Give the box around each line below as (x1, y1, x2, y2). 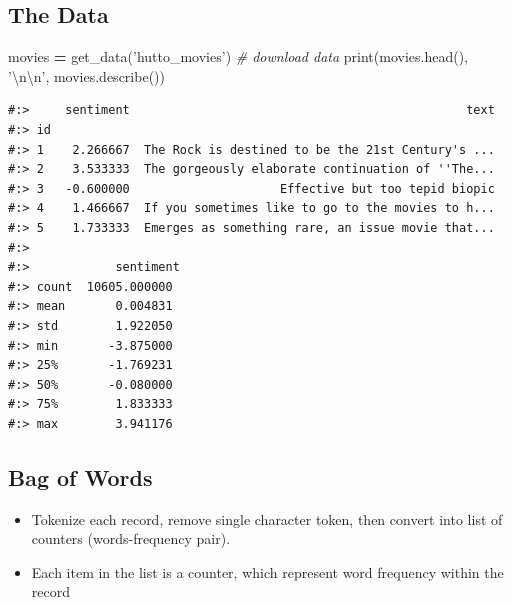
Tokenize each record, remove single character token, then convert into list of (31, 508, 503, 529)
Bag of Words (8, 461, 153, 492)
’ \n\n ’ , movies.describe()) (8, 65, 165, 86)
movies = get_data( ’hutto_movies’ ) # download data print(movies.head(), (8, 46, 468, 67)
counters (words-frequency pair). (31, 528, 231, 549)
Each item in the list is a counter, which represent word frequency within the (31, 561, 504, 582)
